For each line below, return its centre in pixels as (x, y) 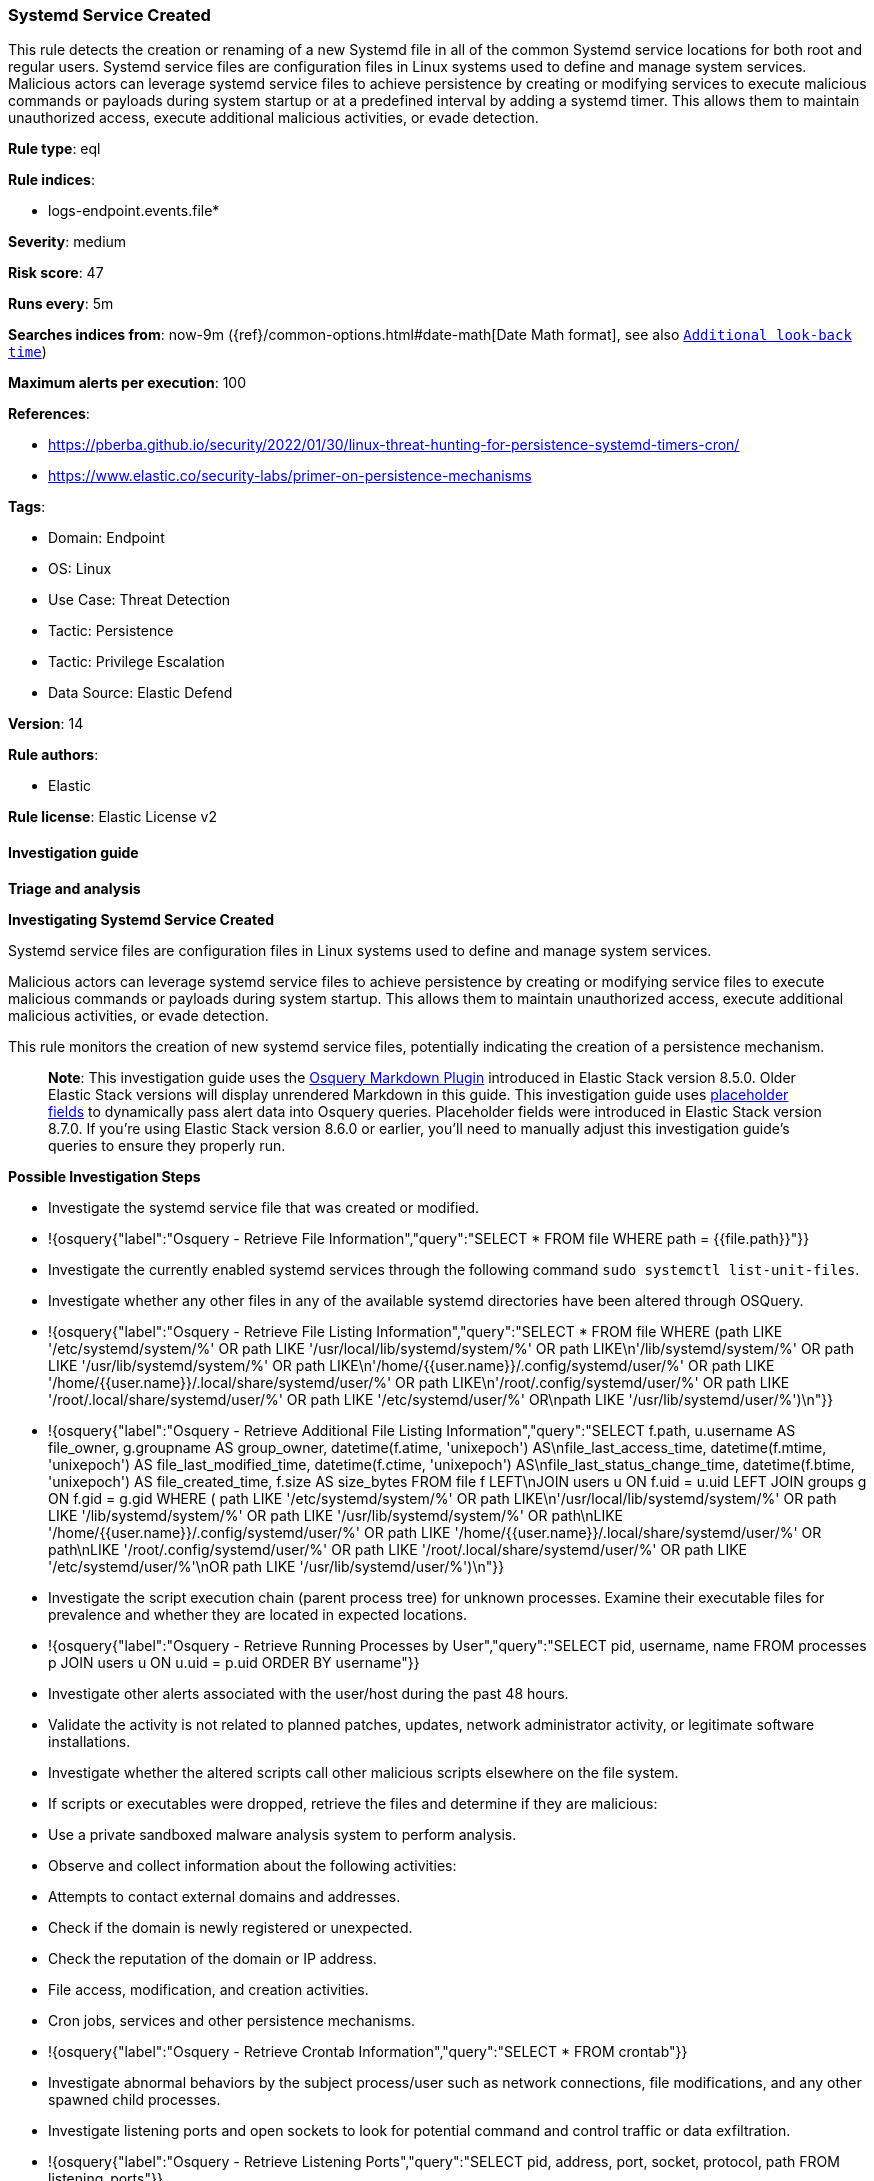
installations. (89, 1741)
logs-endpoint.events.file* (134, 211)
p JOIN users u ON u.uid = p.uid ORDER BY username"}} (234, 1662)
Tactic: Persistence (111, 631)
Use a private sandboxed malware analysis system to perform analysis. (282, 1834)
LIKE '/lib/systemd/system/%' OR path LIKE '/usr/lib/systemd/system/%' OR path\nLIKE (336, 1515)
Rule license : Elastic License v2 (112, 817)
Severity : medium (67, 242)
